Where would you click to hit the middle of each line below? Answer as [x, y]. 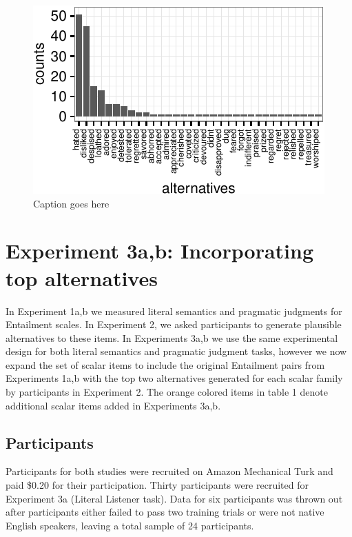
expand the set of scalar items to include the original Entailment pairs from [165, 364]
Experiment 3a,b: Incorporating [159, 251]
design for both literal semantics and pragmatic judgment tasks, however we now [176, 351]
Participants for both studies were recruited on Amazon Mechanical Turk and [169, 471]
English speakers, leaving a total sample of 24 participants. [130, 525]
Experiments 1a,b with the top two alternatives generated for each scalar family [174, 378]
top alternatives [82, 277]
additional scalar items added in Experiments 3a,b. [113, 405]
